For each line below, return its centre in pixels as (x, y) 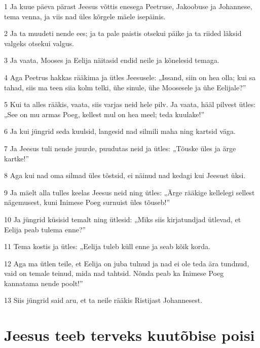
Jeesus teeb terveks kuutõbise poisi (129, 335)
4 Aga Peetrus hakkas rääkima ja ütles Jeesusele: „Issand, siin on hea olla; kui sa (130, 77)
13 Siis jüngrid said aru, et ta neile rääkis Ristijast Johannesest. (103, 300)
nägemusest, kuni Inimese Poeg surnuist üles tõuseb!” (87, 202)
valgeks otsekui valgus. (39, 43)
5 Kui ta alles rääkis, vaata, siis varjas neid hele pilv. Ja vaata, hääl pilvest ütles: (130, 104)
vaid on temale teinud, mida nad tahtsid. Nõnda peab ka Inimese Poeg (114, 273)
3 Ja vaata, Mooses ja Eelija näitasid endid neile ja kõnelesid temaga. (112, 60)
